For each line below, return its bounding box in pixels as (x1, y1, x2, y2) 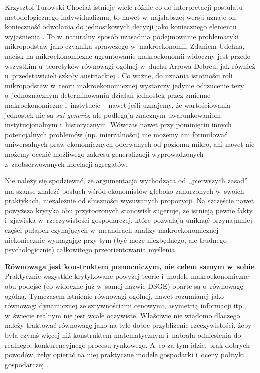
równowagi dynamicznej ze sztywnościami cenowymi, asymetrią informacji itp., (5, 300, 246, 311)
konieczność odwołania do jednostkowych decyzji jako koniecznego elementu (5, 21, 237, 32)
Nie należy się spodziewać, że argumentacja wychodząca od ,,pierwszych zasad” (5, 175, 248, 186)
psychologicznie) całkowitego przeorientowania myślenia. (5, 244, 177, 255)
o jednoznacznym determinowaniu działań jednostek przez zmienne (5, 90, 211, 100)
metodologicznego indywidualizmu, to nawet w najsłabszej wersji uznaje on (5, 11, 236, 22)
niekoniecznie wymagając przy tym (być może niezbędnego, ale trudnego (5, 234, 227, 245)
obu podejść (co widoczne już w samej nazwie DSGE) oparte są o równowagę (5, 281, 243, 291)
